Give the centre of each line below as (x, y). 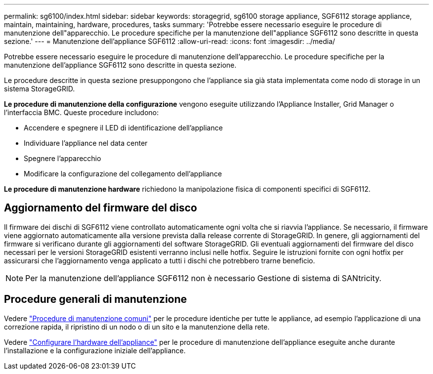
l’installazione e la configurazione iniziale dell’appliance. (95, 350)
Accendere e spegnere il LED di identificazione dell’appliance (123, 128)
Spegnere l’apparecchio (63, 158)
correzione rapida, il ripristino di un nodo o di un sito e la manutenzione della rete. (137, 327)
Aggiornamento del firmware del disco (101, 208)
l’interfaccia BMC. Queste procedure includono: (82, 112)
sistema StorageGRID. (40, 89)
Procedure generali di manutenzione (96, 299)
